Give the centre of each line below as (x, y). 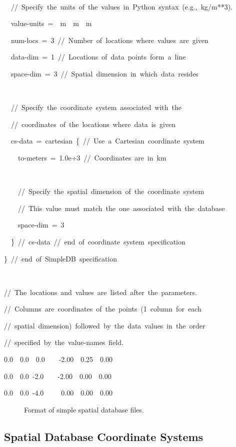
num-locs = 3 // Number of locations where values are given (109, 40)
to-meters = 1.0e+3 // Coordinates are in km (92, 157)
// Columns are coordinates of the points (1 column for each (103, 309)
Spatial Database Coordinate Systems (104, 436)
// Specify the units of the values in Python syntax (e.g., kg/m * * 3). (122, 6)
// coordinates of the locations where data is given (93, 124)
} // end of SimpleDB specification (61, 258)
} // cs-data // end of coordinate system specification (98, 241)
